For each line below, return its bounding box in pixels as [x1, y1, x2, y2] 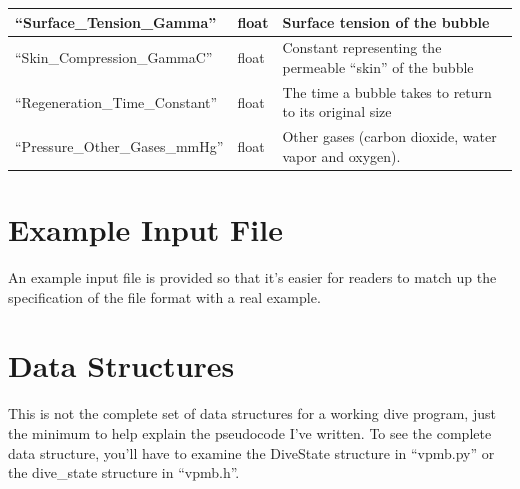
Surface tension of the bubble [282, 11, 490, 32]
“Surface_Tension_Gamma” [15, 11, 217, 32]
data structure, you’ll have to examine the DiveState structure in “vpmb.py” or [8, 442, 495, 463]
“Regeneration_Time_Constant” [15, 91, 218, 112]
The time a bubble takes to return [282, 81, 492, 102]
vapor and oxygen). [282, 145, 401, 166]
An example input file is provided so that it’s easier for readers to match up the [8, 267, 497, 288]
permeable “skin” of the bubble [282, 56, 474, 77]
